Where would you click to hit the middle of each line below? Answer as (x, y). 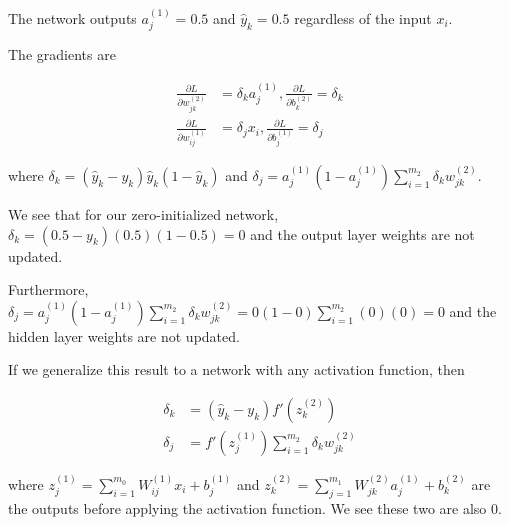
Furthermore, (48, 289)
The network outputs (72, 17)
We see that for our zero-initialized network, (143, 213)
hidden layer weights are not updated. (124, 335)
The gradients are (62, 54)
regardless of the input (363, 17)
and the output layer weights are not (362, 233)
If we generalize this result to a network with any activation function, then (236, 369)
